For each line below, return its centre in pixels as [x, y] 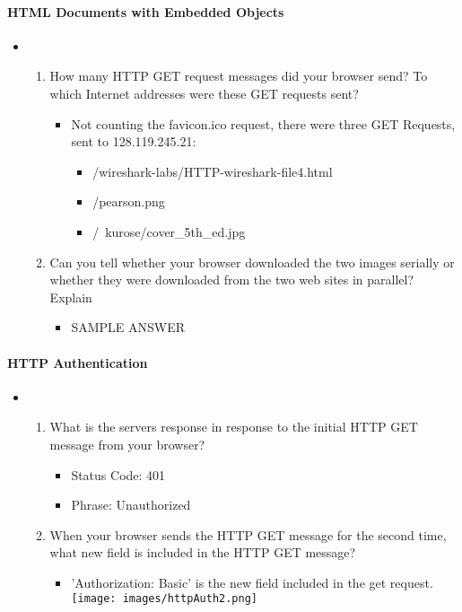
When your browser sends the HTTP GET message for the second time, [248, 534]
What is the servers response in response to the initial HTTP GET [234, 427]
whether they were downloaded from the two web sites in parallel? [232, 280]
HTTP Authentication [78, 362]
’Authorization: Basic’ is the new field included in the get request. [252, 582]
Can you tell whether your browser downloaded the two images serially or [252, 262]
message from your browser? [127, 444]
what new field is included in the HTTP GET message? [203, 552]
